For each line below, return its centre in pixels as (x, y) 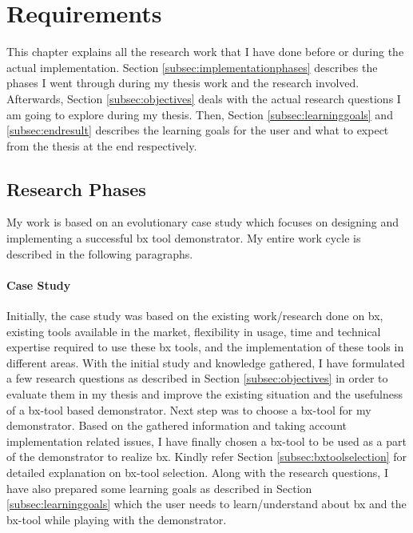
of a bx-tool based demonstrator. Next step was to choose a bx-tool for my (189, 409)
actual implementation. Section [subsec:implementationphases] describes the (192, 67)
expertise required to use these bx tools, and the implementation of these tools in (205, 347)
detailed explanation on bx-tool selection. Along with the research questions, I (197, 472)
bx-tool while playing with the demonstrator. (117, 519)
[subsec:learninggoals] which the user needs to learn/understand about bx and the (206, 504)
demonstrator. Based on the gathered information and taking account (177, 425)
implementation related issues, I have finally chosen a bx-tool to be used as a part (207, 441)
